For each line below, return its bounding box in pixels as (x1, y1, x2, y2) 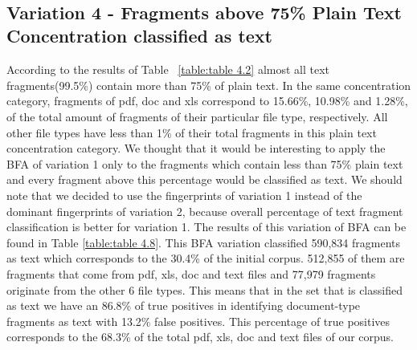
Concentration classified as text (6, 23, 272, 48)
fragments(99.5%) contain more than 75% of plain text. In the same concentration (6, 76, 411, 93)
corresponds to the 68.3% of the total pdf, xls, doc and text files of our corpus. (6, 328, 395, 345)
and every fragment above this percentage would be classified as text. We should (6, 171, 403, 188)
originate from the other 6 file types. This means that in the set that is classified (6, 281, 403, 298)
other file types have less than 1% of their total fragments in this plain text (6, 124, 377, 140)
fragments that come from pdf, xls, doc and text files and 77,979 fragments (6, 265, 376, 282)
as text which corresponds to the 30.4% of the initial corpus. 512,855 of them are (6, 250, 405, 267)
